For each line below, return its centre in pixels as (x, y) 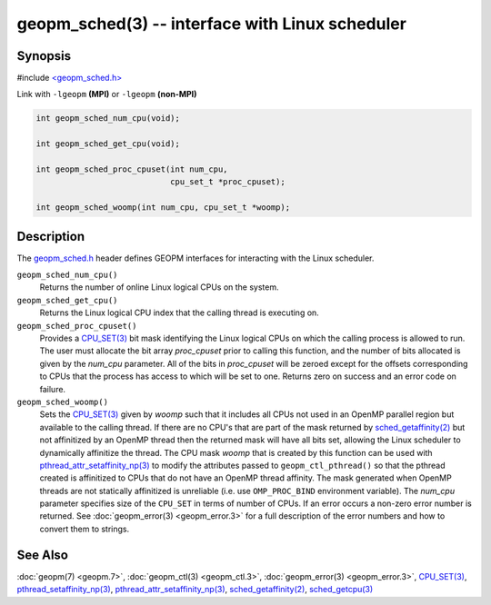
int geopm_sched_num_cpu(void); (108, 119)
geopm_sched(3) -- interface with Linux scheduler (211, 24)
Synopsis (44, 56)
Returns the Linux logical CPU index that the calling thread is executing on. (180, 312)
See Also (42, 555)
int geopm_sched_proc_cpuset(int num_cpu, (132, 169)
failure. (53, 389)
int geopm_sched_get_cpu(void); (108, 144)
